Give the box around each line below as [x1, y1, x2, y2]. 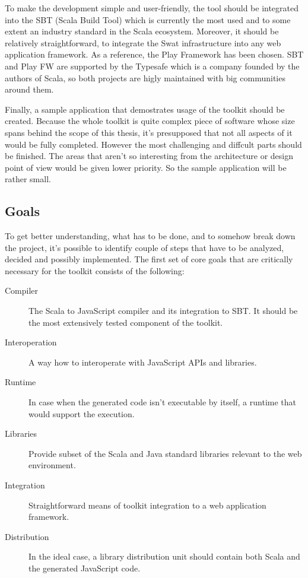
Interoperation [5, 336, 57, 348]
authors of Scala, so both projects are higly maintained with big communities [5, 71, 285, 84]
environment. [28, 459, 76, 471]
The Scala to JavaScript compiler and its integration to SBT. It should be [28, 304, 298, 317]
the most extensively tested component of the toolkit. [28, 316, 223, 328]
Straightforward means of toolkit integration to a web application [28, 498, 266, 511]
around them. [5, 83, 54, 96]
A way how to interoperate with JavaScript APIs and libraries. [28, 355, 257, 368]
